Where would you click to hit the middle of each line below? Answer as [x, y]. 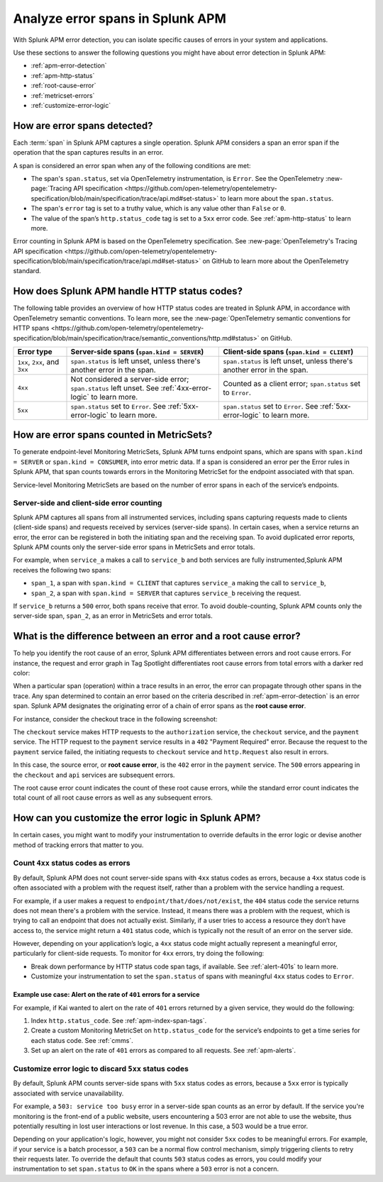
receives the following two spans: [62, 570]
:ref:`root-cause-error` [63, 86]
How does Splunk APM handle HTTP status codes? [128, 291]
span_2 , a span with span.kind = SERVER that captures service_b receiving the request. [166, 593]
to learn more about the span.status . [277, 198]
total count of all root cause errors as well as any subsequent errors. [113, 797]
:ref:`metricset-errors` [63, 95]
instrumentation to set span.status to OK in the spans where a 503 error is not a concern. [146, 1169]
